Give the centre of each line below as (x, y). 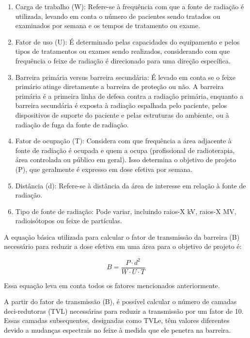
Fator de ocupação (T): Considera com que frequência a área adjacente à (123, 141)
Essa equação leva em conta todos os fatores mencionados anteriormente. (112, 285)
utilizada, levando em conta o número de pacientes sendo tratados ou (118, 16)
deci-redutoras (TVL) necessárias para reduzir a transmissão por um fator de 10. (124, 311)
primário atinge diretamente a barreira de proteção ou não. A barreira (119, 86)
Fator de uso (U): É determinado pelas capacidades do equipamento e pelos (127, 41)
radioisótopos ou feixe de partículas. (69, 221)
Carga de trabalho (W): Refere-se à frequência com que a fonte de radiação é (130, 6)
